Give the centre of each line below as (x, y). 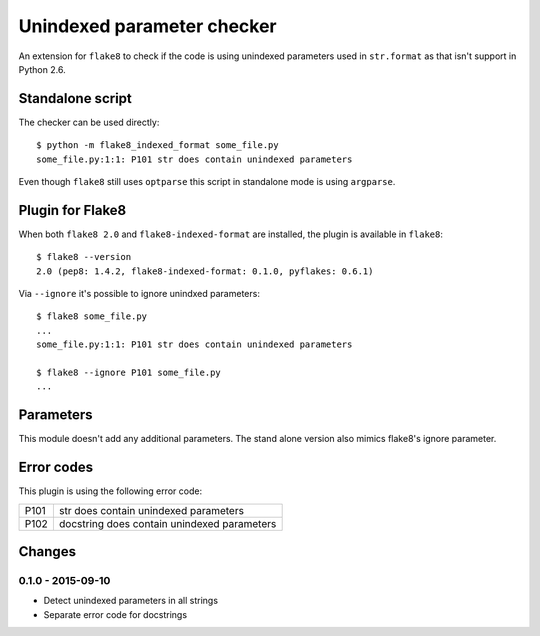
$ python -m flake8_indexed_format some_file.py (157, 145)
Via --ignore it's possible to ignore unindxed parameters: (139, 294)
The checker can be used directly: (89, 122)
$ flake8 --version (84, 257)
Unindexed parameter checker (147, 26)
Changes (47, 551)
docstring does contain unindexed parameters (167, 523)
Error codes (56, 467)
